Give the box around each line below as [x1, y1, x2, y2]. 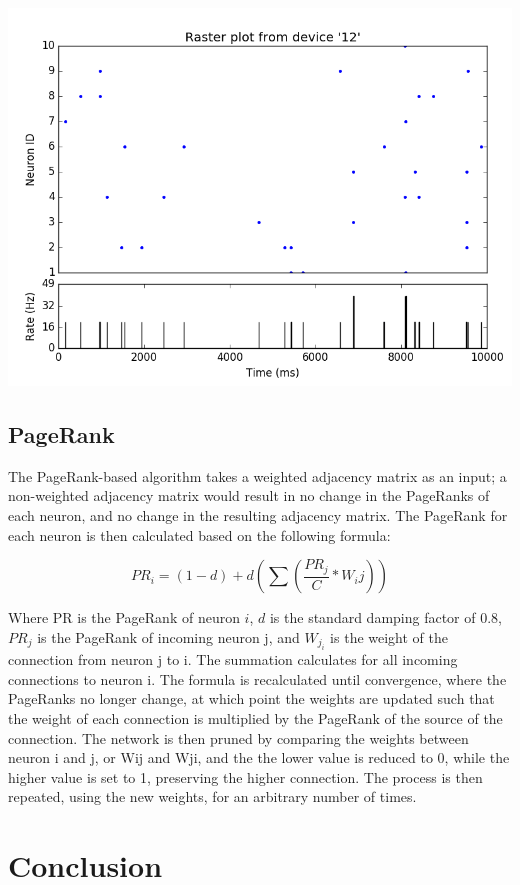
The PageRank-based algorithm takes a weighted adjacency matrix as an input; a [8, 465, 507, 486]
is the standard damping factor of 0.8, [269, 607, 502, 628]
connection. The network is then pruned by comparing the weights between [8, 727, 469, 748]
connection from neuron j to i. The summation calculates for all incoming [8, 649, 458, 670]
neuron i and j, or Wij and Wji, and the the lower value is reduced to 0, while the [8, 747, 510, 768]
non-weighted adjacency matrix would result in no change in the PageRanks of [8, 485, 490, 506]
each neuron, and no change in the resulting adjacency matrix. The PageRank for [8, 504, 508, 525]
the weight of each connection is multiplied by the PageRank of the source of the [8, 707, 503, 728]
